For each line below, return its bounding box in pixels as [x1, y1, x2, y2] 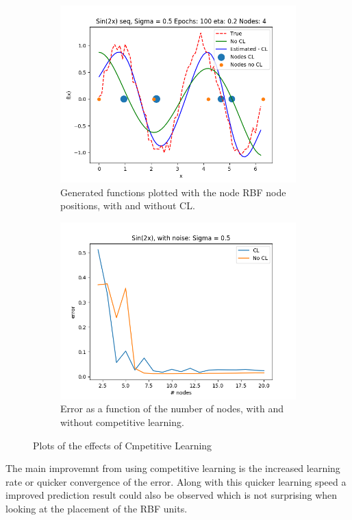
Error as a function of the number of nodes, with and [60, 401, 284, 416]
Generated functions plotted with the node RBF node [60, 185, 286, 199]
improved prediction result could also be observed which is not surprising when [5, 488, 338, 502]
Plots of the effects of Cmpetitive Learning [33, 438, 212, 452]
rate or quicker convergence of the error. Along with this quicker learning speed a [5, 474, 347, 488]
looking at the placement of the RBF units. [5, 501, 188, 515]
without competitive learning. [60, 414, 184, 429]
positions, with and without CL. [60, 198, 195, 213]
